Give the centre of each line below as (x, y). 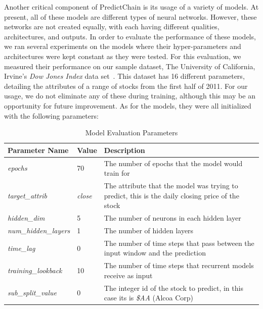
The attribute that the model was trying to (171, 185)
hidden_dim (26, 218)
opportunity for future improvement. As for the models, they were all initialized (128, 105)
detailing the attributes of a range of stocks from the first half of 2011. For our (126, 86)
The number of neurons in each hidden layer (172, 218)
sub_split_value (32, 293)
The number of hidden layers (149, 230)
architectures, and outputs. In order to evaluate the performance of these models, (130, 36)
